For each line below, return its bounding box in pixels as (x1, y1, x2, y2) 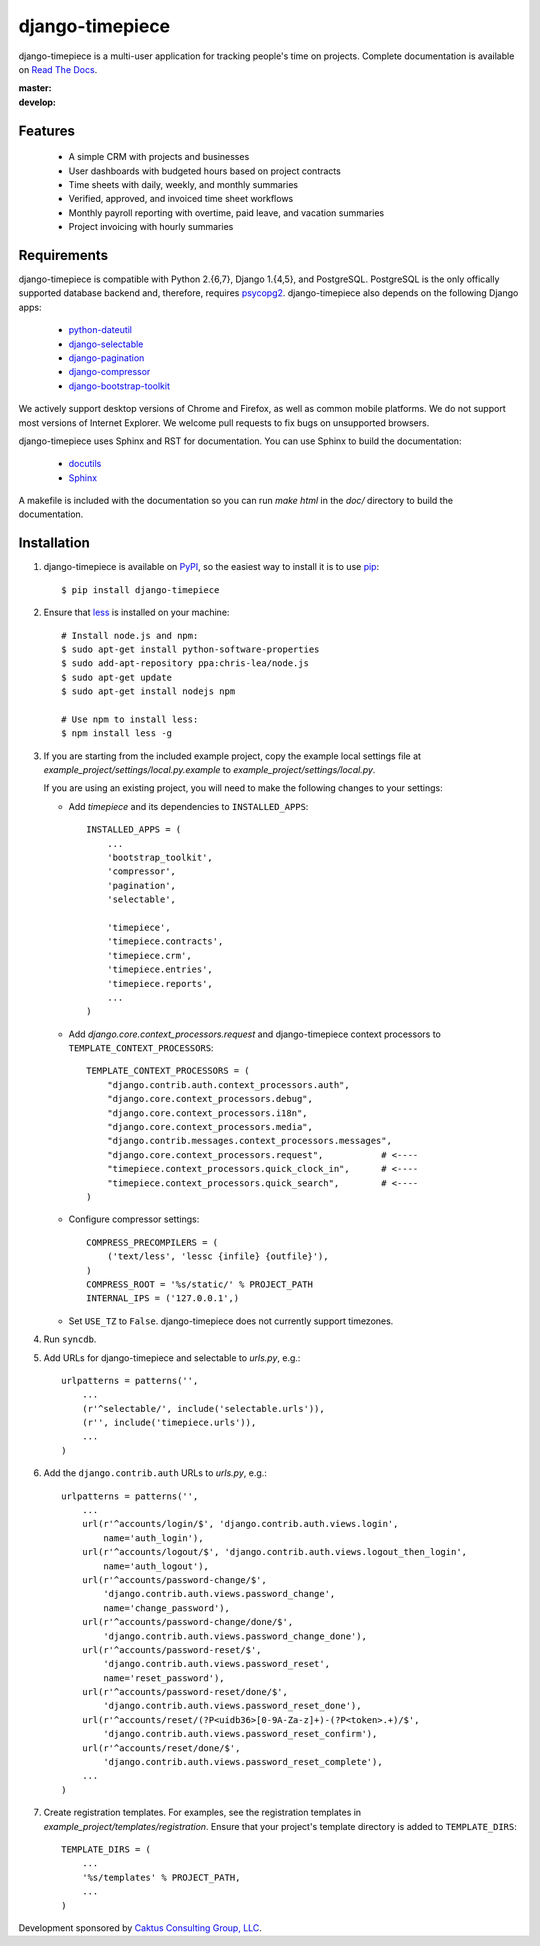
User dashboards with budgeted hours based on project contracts (68, 165, 342, 177)
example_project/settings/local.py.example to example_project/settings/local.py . (43, 764, 376, 776)
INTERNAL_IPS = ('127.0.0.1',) (86, 1293, 240, 1304)
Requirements (18, 246, 109, 264)
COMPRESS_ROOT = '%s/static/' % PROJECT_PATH (86, 1278, 314, 1290)
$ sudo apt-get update (61, 671, 173, 683)
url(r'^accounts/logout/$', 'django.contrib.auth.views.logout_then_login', (81, 1546, 468, 1558)
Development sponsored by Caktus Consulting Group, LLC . (18, 1921, 262, 1934)
